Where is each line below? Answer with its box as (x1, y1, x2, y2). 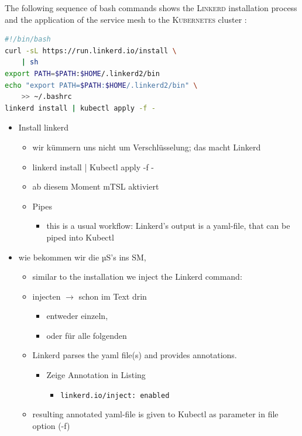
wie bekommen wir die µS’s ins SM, (18, 250, 146, 263)
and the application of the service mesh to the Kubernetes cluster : (5, 13, 247, 25)
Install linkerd (18, 121, 69, 133)
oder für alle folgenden (46, 329, 127, 341)
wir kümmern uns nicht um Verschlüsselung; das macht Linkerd (32, 140, 261, 153)
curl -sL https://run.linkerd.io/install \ (5, 46, 177, 55)
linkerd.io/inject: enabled (60, 391, 170, 400)
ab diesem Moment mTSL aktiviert (32, 180, 159, 193)
